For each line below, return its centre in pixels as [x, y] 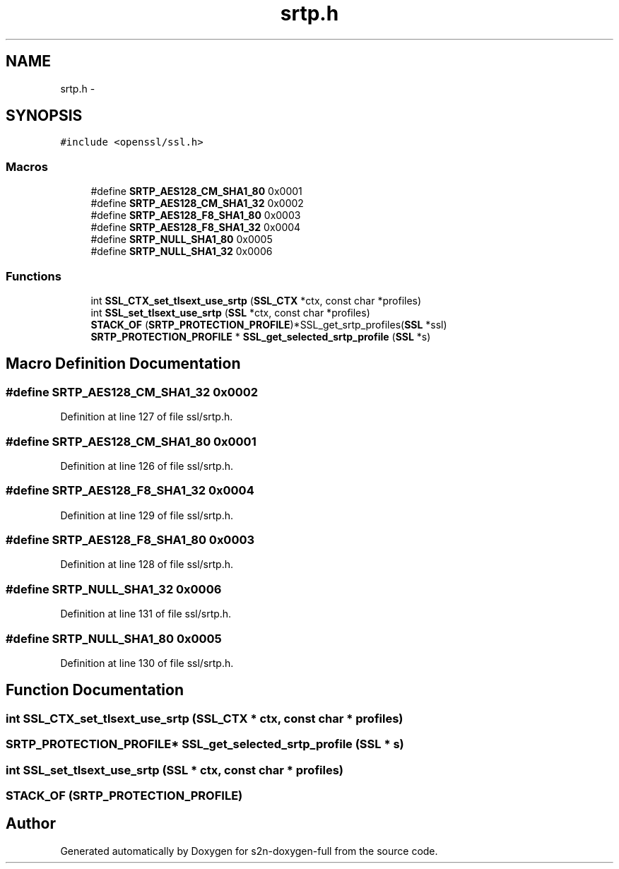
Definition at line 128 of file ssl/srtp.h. [147, 564]
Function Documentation [95, 690]
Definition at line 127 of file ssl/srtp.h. [147, 417]
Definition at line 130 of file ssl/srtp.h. [147, 663]
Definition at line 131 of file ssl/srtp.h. [146, 614]
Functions [34, 276]
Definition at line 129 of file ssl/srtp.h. [147, 515]
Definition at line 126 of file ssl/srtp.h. [147, 466]
